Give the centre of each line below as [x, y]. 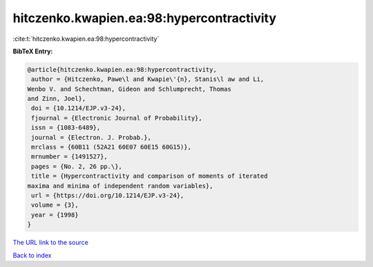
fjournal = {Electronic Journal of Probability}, [117, 118]
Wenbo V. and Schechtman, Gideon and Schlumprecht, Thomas [129, 89]
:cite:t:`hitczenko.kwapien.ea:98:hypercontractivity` [86, 39]
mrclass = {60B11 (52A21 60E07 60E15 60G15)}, [111, 147]
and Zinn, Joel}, [57, 99]
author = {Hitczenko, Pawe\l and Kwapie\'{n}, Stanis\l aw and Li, [148, 79]
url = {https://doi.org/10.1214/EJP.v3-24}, [108, 195]
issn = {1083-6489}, [66, 128]
